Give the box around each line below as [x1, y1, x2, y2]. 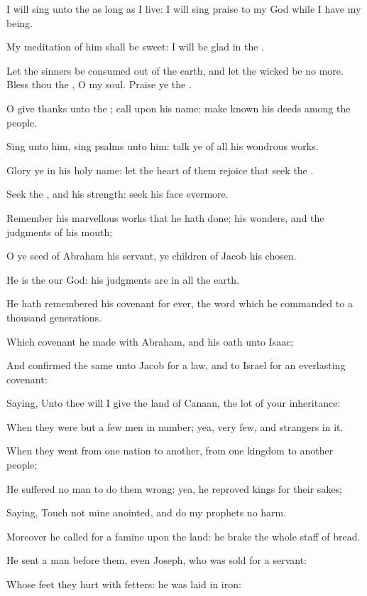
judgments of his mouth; [6, 224, 113, 239]
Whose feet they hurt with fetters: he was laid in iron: [6, 577, 241, 592]
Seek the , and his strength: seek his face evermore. [6, 186, 229, 201]
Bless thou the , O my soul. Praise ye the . [6, 77, 192, 92]
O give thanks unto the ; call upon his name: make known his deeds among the [6, 100, 351, 115]
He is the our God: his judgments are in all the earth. [6, 272, 239, 287]
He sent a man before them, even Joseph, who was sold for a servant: [6, 553, 307, 568]
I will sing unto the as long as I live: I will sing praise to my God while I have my [6, 1, 361, 16]
